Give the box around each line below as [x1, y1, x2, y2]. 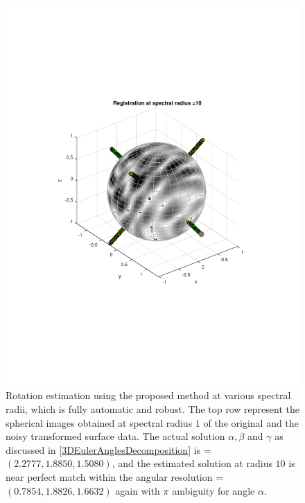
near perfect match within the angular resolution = [6, 470, 224, 484]
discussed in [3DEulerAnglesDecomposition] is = [6, 442, 211, 457]
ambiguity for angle [172, 483, 255, 497]
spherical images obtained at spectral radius [6, 415, 193, 430]
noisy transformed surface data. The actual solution [6, 429, 225, 443]
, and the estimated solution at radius [112, 456, 272, 470]
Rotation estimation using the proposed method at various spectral [6, 388, 291, 403]
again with [115, 483, 160, 497]
